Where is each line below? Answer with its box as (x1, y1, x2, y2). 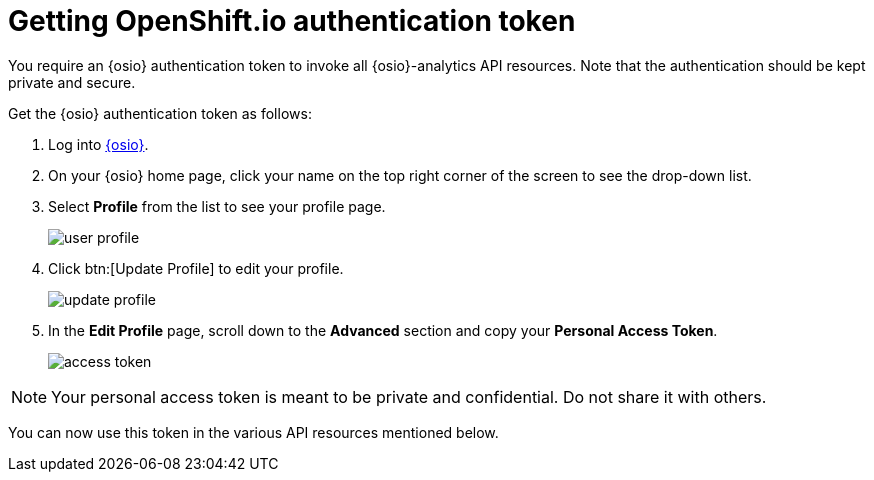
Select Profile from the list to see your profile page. (48, 197, 386, 215)
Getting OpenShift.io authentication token (8, 4, 576, 38)
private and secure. (8, 73, 136, 91)
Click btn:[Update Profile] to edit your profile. (48, 259, 344, 277)
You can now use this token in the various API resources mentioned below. (8, 423, 499, 441)
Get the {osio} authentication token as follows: (8, 104, 312, 122)
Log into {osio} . (48, 135, 149, 153)
